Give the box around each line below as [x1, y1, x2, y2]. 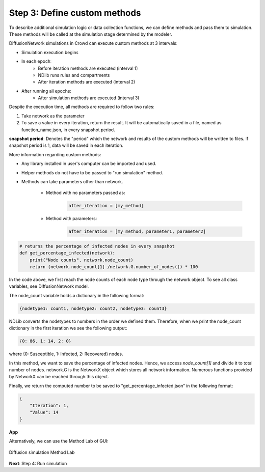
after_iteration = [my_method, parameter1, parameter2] [68, 229, 206, 234]
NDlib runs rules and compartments [38, 72, 110, 78]
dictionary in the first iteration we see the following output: [9, 325, 128, 331]
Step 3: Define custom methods [9, 7, 141, 18]
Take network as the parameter [21, 113, 85, 119]
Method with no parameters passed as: [46, 190, 125, 196]
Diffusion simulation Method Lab [9, 449, 75, 455]
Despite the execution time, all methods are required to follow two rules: [9, 104, 155, 110]
